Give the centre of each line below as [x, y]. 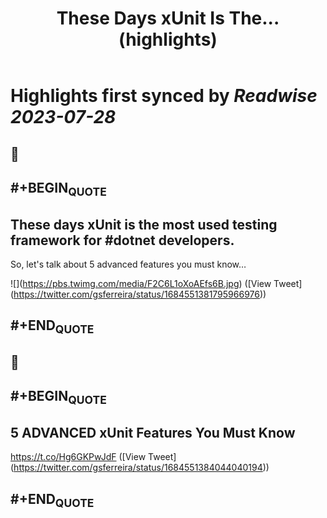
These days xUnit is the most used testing [144, 224]
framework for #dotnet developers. [122, 240]
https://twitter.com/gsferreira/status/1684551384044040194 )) [141, 468]
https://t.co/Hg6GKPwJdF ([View [78, 457]
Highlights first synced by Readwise [164, 96]
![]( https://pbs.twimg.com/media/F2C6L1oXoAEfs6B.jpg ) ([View [141, 283]
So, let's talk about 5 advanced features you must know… [128, 264]
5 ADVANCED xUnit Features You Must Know [153, 432]
